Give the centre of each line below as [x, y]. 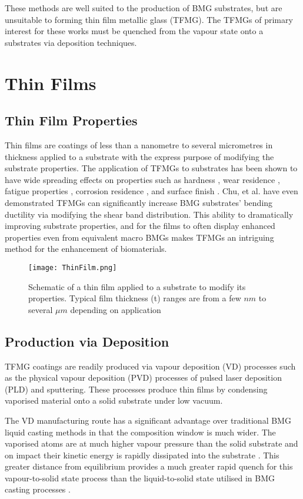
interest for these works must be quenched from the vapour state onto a [134, 31]
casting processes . [38, 489]
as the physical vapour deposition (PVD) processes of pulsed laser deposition [143, 377]
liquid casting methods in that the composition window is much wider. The [140, 432]
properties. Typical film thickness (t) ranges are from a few [135, 298]
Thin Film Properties [71, 120]
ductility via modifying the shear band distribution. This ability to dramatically [149, 214]
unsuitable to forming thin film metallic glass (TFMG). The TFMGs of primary [149, 19]
